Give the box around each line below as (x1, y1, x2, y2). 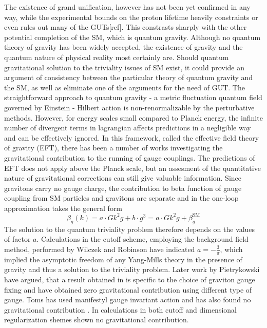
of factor (4, 234, 31, 244)
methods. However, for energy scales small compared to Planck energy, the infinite (4, 112, 263, 123)
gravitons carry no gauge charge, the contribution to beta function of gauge (4, 182, 242, 193)
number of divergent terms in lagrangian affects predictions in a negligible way (4, 122, 251, 133)
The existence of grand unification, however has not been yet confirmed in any (4, 2, 251, 12)
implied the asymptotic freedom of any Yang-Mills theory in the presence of (4, 254, 242, 264)
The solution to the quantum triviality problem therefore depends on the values (4, 223, 255, 234)
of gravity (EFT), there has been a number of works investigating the (4, 142, 223, 153)
